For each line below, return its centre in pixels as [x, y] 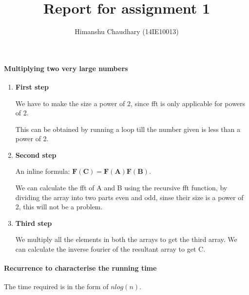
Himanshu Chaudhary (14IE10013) [127, 31]
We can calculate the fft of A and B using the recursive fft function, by [121, 188]
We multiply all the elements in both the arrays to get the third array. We [126, 239]
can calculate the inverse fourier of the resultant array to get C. [110, 249]
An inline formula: [43, 171]
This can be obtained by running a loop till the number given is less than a [128, 129]
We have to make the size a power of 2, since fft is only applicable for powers [130, 103]
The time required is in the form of [56, 286]
